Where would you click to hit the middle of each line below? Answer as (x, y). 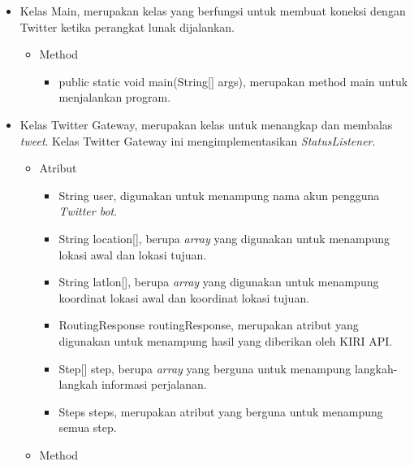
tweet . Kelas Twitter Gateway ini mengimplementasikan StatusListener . (198, 140)
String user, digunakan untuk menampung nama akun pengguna (219, 195)
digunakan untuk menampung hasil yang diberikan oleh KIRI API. (226, 340)
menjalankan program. (115, 97)
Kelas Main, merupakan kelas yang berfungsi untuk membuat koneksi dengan (213, 11)
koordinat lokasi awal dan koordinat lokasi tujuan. (184, 297)
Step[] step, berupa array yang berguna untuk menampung (205, 368)
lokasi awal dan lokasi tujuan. (133, 254)
